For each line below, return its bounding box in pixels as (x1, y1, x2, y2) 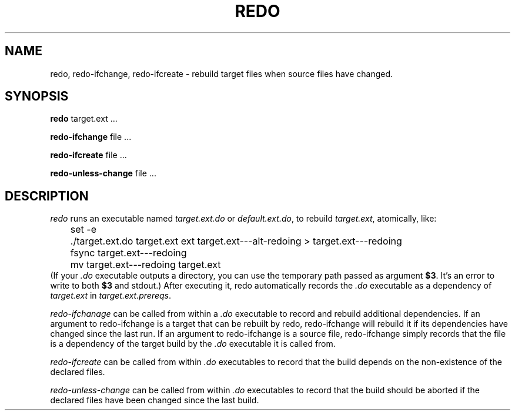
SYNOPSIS (5, 89, 69, 104)
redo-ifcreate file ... (50, 150, 127, 160)
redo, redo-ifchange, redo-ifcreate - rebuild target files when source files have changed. (50, 68, 393, 79)
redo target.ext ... (50, 113, 118, 124)
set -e (70, 223, 96, 236)
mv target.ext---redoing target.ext (70, 259, 221, 271)
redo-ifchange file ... (50, 132, 132, 142)
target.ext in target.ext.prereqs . (50, 290, 172, 301)
